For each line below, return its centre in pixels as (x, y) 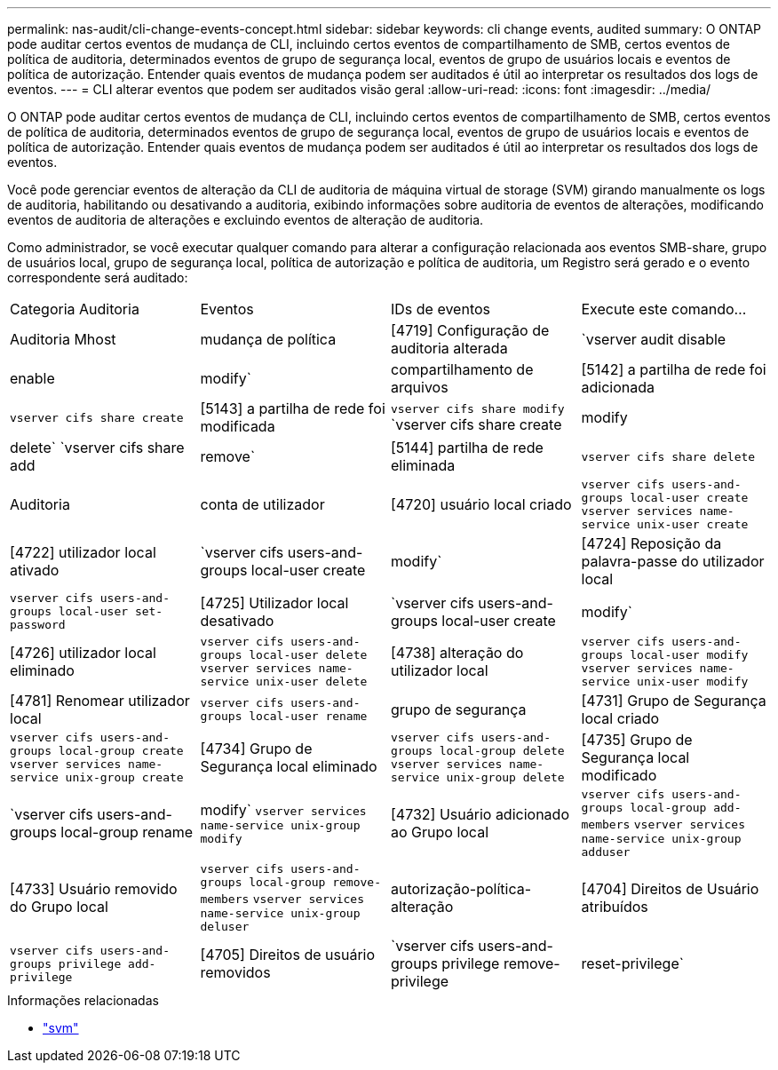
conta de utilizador (262, 504)
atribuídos (615, 907)
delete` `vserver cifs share (97, 448)
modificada (238, 426)
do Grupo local (59, 907)
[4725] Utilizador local (274, 602)
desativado (237, 620)
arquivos (420, 387)
